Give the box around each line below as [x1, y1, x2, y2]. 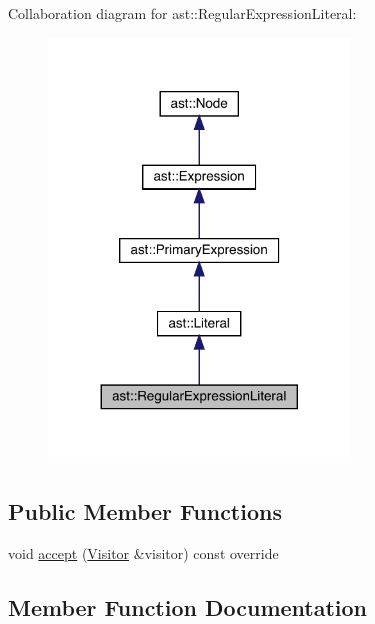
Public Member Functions [8, 496, 282, 527]
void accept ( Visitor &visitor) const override [8, 542, 279, 563]
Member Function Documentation [8, 591, 368, 622]
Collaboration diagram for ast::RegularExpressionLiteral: [8, 3, 357, 23]
